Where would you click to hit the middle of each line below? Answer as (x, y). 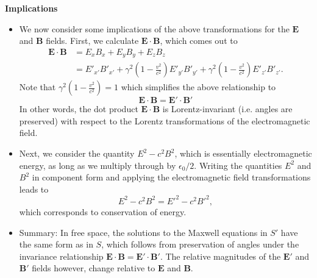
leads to (34, 189)
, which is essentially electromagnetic (243, 153)
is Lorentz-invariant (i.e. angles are (227, 109)
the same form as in (56, 244)
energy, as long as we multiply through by (98, 165)
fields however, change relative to (94, 268)
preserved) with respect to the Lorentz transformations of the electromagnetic (165, 120)
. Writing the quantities (238, 165)
